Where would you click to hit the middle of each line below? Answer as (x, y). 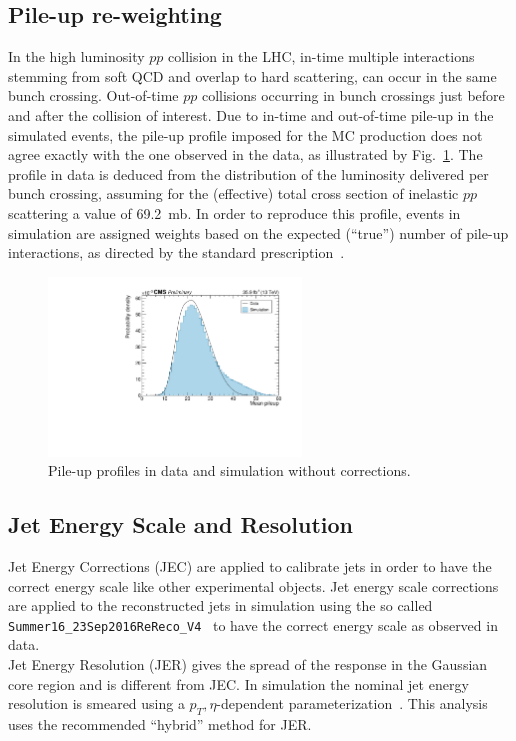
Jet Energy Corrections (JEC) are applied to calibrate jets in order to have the (250, 565)
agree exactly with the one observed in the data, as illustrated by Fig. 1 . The (245, 154)
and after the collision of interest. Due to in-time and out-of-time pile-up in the (251, 114)
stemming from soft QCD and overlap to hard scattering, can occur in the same (252, 75)
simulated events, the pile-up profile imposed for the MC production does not (245, 134)
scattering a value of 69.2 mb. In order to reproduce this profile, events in (234, 212)
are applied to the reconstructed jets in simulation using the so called (220, 605)
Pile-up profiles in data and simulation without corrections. (229, 470)
